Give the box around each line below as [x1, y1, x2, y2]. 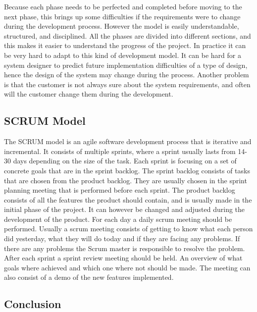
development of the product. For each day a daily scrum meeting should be [4, 213, 232, 224]
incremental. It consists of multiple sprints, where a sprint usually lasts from [4, 146, 236, 156]
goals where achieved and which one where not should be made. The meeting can [4, 262, 251, 272]
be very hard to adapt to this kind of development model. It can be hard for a [4, 50, 241, 60]
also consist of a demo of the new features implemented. [4, 272, 174, 282]
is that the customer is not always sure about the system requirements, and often [4, 79, 251, 89]
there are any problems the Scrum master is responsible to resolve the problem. [4, 243, 245, 253]
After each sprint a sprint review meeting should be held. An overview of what [4, 253, 243, 263]
